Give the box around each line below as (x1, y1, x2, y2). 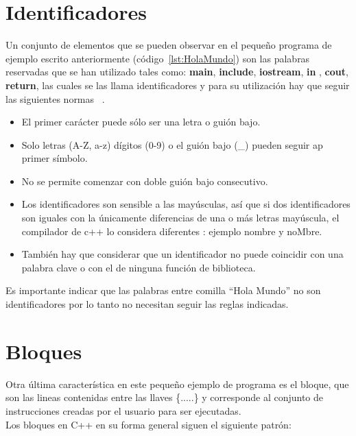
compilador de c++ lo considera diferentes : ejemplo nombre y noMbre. (21, 223, 322, 238)
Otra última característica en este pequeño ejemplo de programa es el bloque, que (5, 376, 349, 391)
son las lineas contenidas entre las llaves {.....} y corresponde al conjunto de (5, 390, 324, 404)
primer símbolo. (21, 151, 88, 165)
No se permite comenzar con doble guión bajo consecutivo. (21, 173, 268, 188)
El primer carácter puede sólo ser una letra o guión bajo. (21, 114, 261, 129)
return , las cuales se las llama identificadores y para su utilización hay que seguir (5, 77, 350, 92)
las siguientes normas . (5, 91, 105, 106)
